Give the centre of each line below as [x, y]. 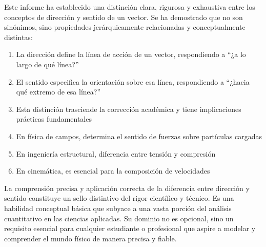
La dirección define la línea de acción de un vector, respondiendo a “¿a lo [131, 54]
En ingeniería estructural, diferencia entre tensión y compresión [116, 153]
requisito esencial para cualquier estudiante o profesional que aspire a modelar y [130, 228]
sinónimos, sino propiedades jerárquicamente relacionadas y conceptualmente [125, 27]
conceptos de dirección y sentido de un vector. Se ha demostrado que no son [124, 17]
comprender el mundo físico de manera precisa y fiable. [90, 238]
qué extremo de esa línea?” [58, 92]
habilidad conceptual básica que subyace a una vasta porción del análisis [118, 208]
